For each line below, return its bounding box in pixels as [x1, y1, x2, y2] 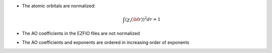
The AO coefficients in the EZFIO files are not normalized [22, 30, 140, 36]
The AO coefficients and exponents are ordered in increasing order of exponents [22, 39, 189, 45]
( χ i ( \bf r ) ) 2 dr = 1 [125, 15, 161, 23]
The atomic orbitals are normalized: [22, 3, 96, 8]
